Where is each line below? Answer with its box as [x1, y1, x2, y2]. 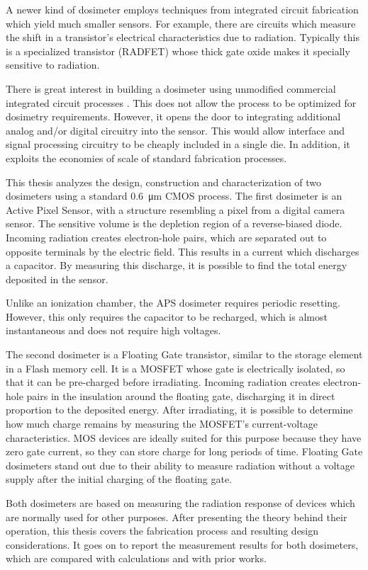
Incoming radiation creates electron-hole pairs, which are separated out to [6, 229, 327, 244]
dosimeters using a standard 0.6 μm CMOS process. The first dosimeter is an [6, 188, 342, 203]
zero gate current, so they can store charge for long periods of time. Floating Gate [6, 444, 363, 459]
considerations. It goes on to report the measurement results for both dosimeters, [6, 537, 359, 552]
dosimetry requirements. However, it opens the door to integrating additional [6, 109, 341, 124]
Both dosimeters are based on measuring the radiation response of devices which [6, 496, 355, 510]
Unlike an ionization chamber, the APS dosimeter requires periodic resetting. [6, 295, 341, 310]
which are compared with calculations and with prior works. [6, 551, 267, 566]
